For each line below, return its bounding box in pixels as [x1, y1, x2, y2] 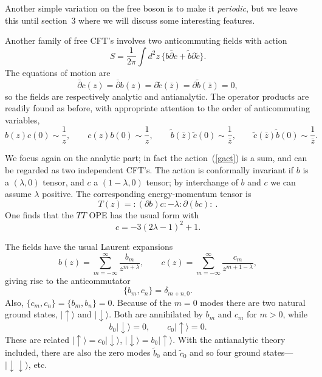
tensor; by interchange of [146, 175, 238, 188]
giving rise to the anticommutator [5, 274, 131, 286]
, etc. [28, 358, 47, 371]
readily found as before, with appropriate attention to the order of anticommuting [5, 102, 310, 114]
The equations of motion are [5, 66, 111, 78]
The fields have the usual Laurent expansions [5, 240, 173, 252]
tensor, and [43, 175, 84, 188]
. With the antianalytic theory [173, 333, 286, 345]
